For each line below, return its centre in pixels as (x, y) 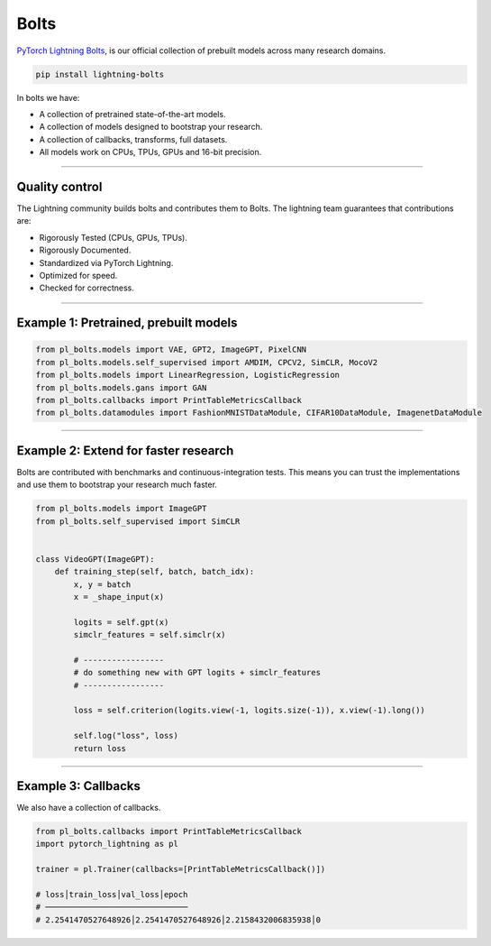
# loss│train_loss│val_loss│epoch (112, 895)
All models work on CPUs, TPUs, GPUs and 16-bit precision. (150, 152)
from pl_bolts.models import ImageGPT (121, 509)
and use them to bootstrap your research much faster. (117, 485)
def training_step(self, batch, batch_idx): (155, 572)
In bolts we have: (48, 97)
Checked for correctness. (86, 288)
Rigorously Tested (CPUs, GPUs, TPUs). (114, 237)
